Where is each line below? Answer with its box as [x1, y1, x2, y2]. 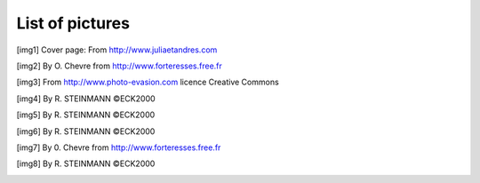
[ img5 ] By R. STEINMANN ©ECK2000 [16, 109, 156, 120]
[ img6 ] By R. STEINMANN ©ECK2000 [16, 125, 156, 137]
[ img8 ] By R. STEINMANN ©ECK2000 [16, 158, 156, 169]
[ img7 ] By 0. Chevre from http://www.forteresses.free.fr [16, 142, 221, 153]
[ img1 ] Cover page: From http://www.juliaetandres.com [16, 44, 218, 55]
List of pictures [16, 13, 131, 33]
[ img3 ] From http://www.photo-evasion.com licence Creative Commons [16, 76, 279, 88]
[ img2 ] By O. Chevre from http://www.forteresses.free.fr [16, 60, 222, 71]
